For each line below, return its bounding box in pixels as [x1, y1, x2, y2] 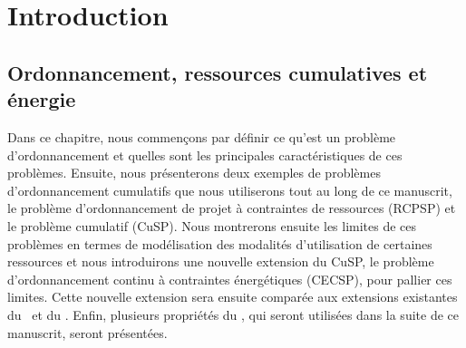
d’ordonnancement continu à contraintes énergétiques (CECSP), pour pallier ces [7, 269, 452, 288]
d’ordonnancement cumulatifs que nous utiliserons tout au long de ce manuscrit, [7, 180, 452, 199]
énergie [7, 85, 76, 113]
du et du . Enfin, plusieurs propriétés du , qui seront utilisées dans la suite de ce [7, 304, 459, 324]
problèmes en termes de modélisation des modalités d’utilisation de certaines [7, 234, 432, 253]
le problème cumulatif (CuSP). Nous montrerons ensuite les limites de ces [7, 216, 417, 235]
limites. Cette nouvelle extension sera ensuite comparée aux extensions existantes [7, 287, 458, 306]
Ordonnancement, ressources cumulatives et [7, 58, 428, 86]
